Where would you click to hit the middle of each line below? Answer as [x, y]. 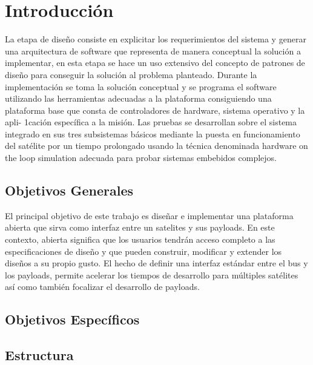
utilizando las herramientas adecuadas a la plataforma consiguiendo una [138, 98]
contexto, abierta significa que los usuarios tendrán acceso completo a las [140, 239]
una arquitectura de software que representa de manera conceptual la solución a [153, 51]
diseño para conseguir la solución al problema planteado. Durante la [131, 74]
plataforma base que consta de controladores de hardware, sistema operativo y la [155, 110]
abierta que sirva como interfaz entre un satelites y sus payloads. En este [140, 227]
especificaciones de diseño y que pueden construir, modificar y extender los [143, 251]
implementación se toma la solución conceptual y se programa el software [141, 86]
